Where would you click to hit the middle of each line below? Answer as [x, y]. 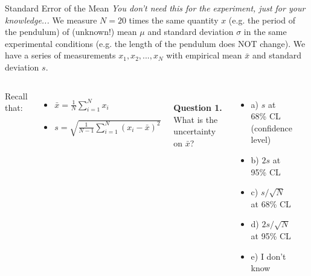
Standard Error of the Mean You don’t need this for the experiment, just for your [155, 8]
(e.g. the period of [262, 20]
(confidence [272, 127]
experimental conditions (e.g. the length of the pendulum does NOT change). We [155, 43]
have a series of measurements [60, 55]
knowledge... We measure [51, 20]
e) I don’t [268, 256]
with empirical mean [204, 55]
